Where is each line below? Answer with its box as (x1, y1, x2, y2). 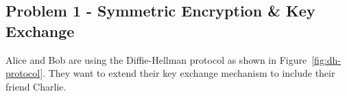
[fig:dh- (311, 52, 342, 67)
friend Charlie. (5, 79, 67, 93)
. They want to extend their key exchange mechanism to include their (43, 66, 335, 80)
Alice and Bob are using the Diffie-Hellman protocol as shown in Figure (5, 52, 307, 67)
